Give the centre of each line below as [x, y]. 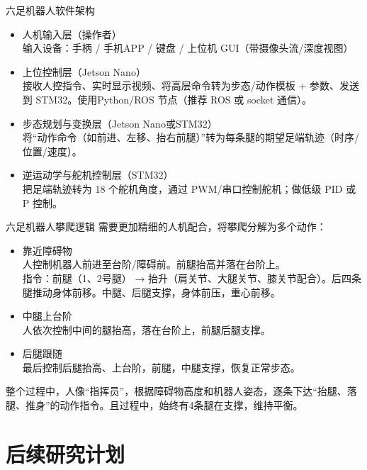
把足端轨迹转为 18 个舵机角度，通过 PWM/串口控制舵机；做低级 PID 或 [189, 188]
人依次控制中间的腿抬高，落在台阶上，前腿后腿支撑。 [146, 329]
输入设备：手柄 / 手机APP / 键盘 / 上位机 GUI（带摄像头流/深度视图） [188, 48]
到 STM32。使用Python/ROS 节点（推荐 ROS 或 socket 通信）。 [167, 99]
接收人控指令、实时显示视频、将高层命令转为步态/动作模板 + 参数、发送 [191, 85]
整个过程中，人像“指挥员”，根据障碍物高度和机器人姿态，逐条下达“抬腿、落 [181, 391]
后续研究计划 [66, 453]
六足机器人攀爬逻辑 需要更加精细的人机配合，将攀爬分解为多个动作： [166, 226]
